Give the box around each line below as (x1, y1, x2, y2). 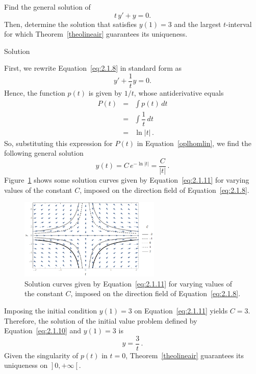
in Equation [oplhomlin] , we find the (137, 137, 251, 148)
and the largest (174, 18, 221, 29)
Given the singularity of (4, 350, 79, 360)
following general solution (4, 148, 84, 158)
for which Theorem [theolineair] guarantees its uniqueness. (4, 28, 188, 39)
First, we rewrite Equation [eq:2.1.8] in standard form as (4, 63, 182, 73)
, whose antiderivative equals (134, 88, 224, 98)
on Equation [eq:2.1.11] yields (134, 305, 228, 315)
